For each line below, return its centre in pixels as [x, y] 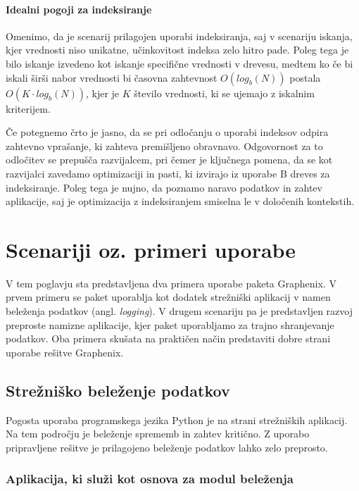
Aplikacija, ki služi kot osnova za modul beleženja [150, 479]
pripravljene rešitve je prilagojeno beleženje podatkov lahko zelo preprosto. [167, 447]
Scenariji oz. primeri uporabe [151, 249]
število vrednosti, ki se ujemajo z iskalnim [224, 93]
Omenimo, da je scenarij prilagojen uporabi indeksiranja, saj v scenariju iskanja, [179, 36]
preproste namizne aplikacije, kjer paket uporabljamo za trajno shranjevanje [170, 324]
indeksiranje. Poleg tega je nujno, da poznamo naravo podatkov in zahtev [164, 187]
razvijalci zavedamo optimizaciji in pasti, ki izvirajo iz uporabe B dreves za [168, 173]
